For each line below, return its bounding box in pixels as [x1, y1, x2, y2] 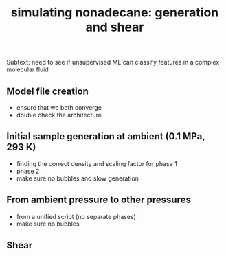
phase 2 [16, 167, 40, 175]
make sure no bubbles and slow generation [16, 174, 139, 183]
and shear [85, 19, 144, 35]
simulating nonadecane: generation [10, 5, 219, 21]
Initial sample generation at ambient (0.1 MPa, [6, 130, 205, 142]
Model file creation [6, 85, 89, 97]
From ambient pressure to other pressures [6, 194, 192, 206]
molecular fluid [6, 65, 49, 73]
